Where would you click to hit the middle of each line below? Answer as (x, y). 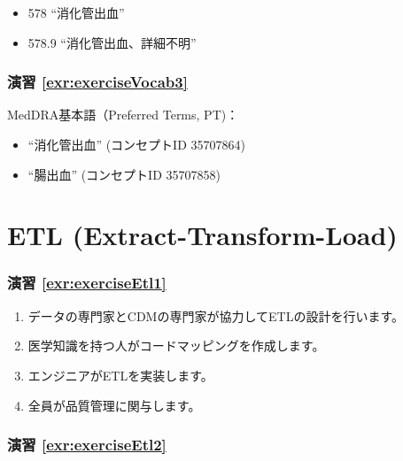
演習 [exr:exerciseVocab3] (97, 82)
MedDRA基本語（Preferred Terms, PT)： (123, 115)
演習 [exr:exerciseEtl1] (87, 283)
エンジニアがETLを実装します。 (120, 375)
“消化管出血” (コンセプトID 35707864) (136, 144)
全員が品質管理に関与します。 (114, 405)
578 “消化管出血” (76, 12)
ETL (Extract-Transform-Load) (202, 235)
